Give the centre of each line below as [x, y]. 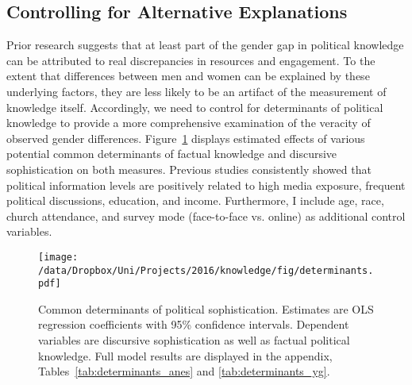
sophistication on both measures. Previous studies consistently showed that [189, 169]
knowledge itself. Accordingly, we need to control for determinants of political [195, 107]
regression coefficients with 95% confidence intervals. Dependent [194, 324]
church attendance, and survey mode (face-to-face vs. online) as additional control [206, 216]
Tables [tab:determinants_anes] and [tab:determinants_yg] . [184, 371]
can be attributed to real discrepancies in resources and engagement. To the [191, 60]
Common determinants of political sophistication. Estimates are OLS [206, 308]
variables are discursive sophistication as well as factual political [194, 340]
